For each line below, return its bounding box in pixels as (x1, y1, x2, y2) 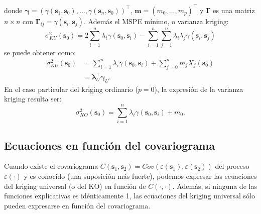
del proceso (215, 161, 249, 171)
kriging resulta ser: (4, 93, 62, 104)
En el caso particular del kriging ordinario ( (4, 83, 138, 94)
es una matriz (213, 5, 255, 15)
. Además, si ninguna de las (172, 180, 257, 191)
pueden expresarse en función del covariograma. (4, 200, 151, 210)
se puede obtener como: (4, 47, 76, 57)
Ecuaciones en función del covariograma (4, 137, 215, 153)
